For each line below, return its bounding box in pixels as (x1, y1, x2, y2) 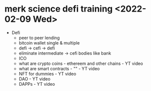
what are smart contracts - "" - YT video (18, 65, 100, 71)
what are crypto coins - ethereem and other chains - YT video (18, 61, 143, 66)
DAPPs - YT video (18, 81, 55, 87)
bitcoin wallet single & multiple (18, 40, 80, 45)
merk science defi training (4, 3, 113, 15)
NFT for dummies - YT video (18, 71, 76, 76)
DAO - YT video (18, 76, 50, 82)
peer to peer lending (18, 35, 60, 41)
